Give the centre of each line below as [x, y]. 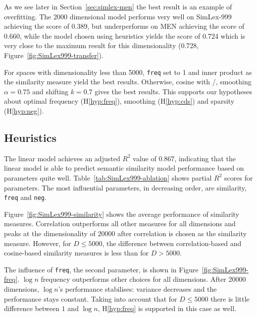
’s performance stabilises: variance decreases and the [137, 289]
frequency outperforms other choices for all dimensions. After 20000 [143, 279]
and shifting [51, 91]
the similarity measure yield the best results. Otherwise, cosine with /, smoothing [128, 82]
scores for [239, 177]
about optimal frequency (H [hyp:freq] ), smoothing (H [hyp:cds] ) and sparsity [119, 101]
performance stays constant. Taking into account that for [91, 298]
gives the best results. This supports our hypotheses [173, 91]
